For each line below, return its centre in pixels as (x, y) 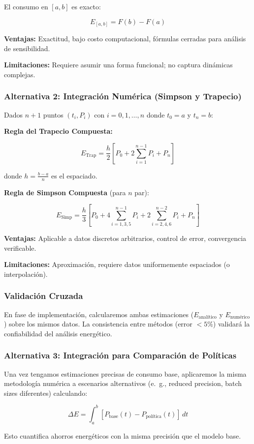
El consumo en (26, 6)
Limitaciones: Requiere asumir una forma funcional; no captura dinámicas (118, 65)
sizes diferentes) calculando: (46, 393)
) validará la (231, 324)
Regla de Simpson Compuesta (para (65, 192)
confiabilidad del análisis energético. (58, 333)
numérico (240, 317)
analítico (207, 317)
